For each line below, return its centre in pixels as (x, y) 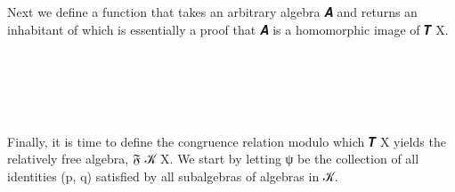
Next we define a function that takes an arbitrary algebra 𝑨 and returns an (212, 12)
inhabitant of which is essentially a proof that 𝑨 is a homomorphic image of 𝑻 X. (228, 29)
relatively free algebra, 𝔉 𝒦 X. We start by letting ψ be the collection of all (213, 159)
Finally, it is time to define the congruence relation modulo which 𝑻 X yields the (227, 141)
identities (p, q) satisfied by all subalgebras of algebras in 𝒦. (173, 176)
